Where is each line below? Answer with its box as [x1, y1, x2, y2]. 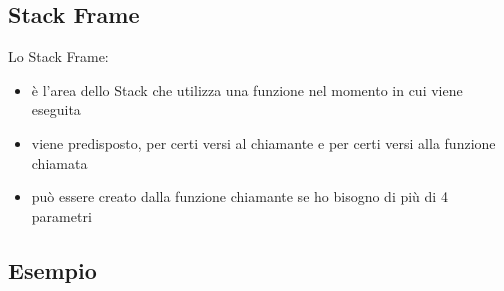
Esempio [8, 254, 97, 285]
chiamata [31, 152, 88, 173]
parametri [31, 205, 92, 226]
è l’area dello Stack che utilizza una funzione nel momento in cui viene [31, 79, 463, 100]
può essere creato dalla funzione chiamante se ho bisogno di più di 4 [31, 186, 448, 207]
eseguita [31, 99, 81, 120]
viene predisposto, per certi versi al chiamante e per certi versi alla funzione [31, 132, 496, 153]
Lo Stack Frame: [8, 46, 109, 67]
